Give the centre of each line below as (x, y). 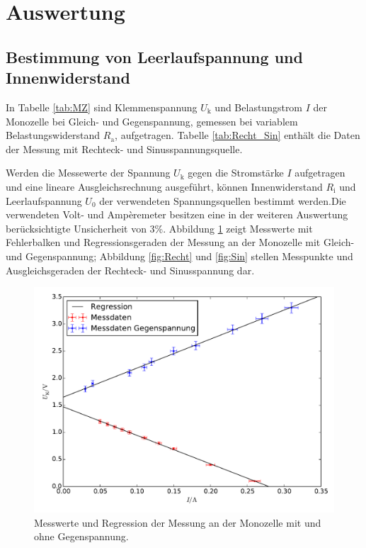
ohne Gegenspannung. (81, 536)
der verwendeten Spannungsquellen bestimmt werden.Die (223, 200)
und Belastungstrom (259, 107)
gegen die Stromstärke (236, 173)
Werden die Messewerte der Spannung (88, 173)
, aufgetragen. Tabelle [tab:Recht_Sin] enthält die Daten (238, 135)
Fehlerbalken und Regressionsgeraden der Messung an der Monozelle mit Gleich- (180, 242)
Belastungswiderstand (53, 135)
